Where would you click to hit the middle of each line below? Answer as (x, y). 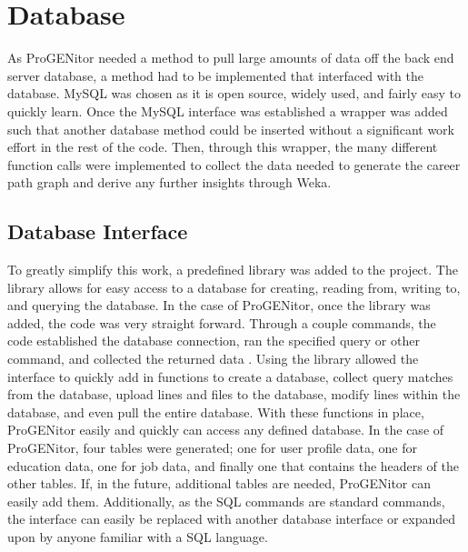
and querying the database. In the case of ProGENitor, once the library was (219, 305)
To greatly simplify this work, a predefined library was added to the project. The (233, 270)
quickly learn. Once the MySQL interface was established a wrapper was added (228, 110)
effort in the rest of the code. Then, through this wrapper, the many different (223, 147)
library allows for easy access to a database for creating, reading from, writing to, (234, 287)
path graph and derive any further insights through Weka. (169, 182)
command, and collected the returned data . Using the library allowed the (213, 359)
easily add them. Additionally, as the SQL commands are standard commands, (226, 501)
